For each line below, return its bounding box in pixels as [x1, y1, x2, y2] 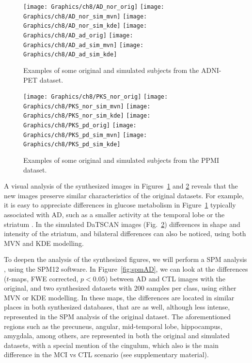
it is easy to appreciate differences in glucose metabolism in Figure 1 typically [4, 200, 236, 210]
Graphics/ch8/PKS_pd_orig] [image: [23, 122, 137, 129]
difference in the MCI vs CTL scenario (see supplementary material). [4, 349, 209, 360]
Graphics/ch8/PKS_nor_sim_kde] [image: [23, 112, 151, 120]
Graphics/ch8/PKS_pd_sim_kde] [23, 141, 121, 148]
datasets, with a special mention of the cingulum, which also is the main [4, 340, 219, 350]
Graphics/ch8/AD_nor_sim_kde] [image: [23, 22, 147, 30]
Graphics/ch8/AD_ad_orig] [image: [23, 32, 133, 39]
